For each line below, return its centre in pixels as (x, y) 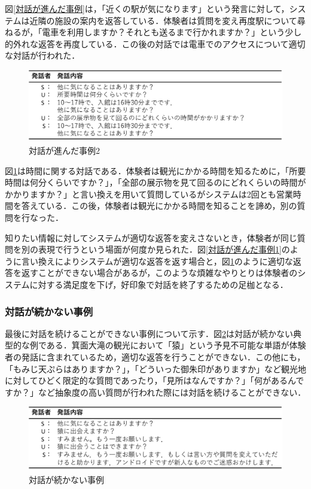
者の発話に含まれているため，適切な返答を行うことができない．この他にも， (155, 356)
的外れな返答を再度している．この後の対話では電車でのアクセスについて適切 (155, 43)
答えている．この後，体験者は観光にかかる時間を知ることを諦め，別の (159, 206)
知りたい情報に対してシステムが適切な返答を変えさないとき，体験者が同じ (151, 237)
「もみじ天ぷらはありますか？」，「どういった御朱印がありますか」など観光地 (155, 368)
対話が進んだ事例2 (64, 151)
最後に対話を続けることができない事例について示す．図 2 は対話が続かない (149, 333)
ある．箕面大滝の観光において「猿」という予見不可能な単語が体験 (176, 345)
